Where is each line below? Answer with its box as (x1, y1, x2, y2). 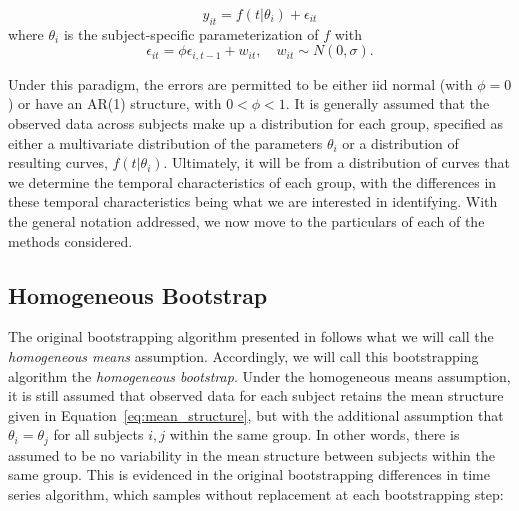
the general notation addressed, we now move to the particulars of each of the (8, 211, 485, 231)
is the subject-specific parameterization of (63, 23, 319, 44)
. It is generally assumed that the (285, 93, 490, 114)
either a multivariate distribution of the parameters (8, 132, 323, 153)
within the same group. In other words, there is (169, 424, 460, 445)
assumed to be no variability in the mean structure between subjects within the (8, 444, 495, 465)
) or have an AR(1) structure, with (8, 93, 222, 114)
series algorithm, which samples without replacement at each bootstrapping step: (8, 484, 504, 504)
